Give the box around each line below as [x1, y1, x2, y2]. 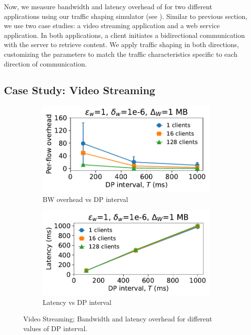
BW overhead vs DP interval [43, 194, 128, 204]
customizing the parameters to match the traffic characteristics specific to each [4, 49, 237, 59]
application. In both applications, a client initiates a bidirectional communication [4, 30, 245, 40]
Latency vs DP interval [43, 297, 111, 307]
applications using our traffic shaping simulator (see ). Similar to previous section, [4, 11, 248, 21]
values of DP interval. [23, 323, 88, 333]
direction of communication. [4, 58, 87, 68]
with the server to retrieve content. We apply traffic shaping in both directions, [4, 39, 239, 50]
